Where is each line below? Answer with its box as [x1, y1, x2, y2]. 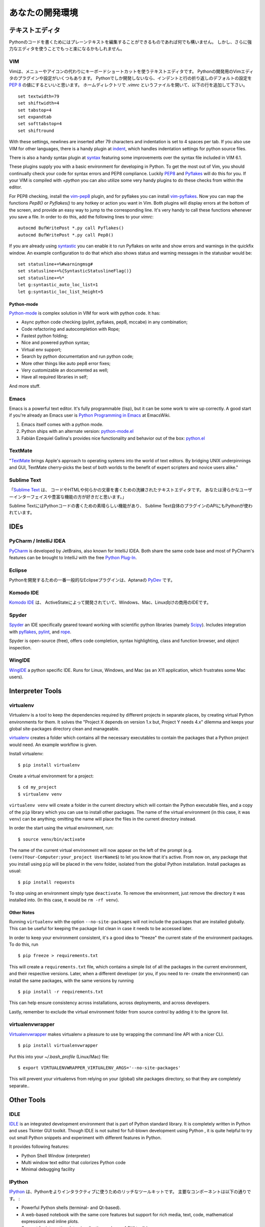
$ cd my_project [18, 784, 57, 790]
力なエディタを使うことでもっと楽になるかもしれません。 [9, 46, 125, 52]
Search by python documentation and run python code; [21, 353, 133, 359]
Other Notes [9, 909, 35, 915]
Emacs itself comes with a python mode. [21, 421, 104, 427]
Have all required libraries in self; [21, 374, 88, 380]
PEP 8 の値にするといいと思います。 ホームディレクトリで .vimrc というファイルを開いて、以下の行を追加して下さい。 [9, 82, 248, 88]
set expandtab [18, 114, 52, 120]
